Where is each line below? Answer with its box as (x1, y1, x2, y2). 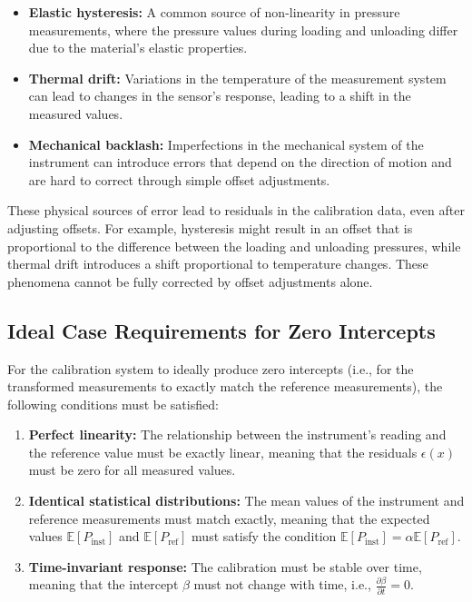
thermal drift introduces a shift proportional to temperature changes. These (7, 254, 428, 273)
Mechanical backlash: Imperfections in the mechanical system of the (28, 134, 424, 153)
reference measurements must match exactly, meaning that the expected (28, 508, 430, 528)
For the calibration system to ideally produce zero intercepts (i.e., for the (7, 359, 414, 378)
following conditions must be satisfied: (7, 394, 219, 413)
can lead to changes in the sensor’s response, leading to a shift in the (28, 86, 411, 105)
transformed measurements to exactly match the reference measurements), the (7, 377, 443, 396)
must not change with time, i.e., (193, 575, 371, 594)
